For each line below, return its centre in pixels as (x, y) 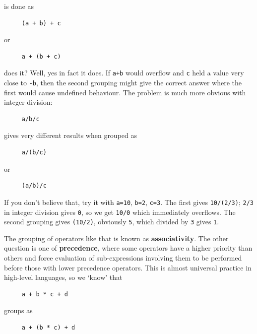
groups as (18, 310)
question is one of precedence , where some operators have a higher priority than (128, 248)
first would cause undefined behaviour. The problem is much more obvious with (125, 92)
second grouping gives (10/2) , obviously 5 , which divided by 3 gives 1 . (112, 222)
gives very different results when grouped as (71, 135)
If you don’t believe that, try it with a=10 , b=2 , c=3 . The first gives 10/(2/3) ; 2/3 (129, 202)
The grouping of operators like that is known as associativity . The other (116, 238)
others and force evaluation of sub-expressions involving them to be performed (123, 258)
